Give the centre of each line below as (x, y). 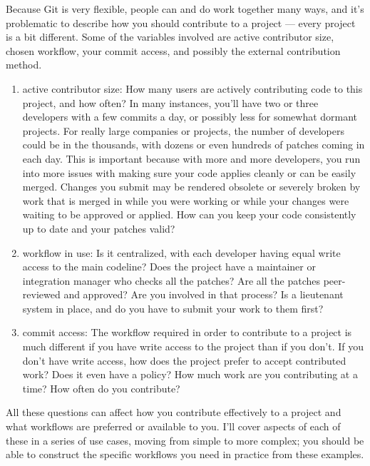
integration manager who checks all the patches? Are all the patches (171, 280)
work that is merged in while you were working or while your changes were (186, 200)
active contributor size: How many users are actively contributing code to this (192, 88)
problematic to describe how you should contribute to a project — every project (181, 22)
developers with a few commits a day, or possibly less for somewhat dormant (190, 117)
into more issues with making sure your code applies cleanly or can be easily (189, 172)
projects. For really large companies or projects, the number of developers (183, 130)
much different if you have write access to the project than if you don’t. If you (193, 346)
